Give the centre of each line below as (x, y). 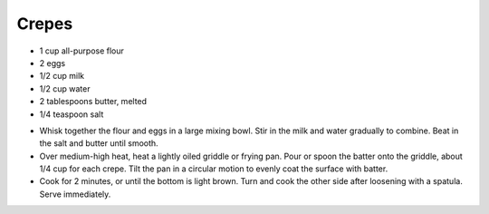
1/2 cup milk (62, 76)
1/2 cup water (65, 88)
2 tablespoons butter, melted (93, 102)
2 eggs (53, 63)
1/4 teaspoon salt (72, 114)
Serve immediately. (75, 194)
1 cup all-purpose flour (81, 51)
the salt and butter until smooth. (99, 143)
